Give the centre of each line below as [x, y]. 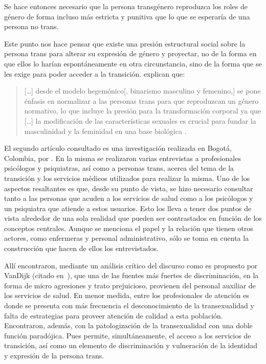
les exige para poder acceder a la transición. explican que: [95, 73]
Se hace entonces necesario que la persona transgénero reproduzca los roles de [126, 6]
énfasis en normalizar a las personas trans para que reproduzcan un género [141, 100]
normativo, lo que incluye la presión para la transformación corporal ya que [143, 111]
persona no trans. [31, 26]
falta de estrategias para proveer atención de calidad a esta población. [114, 315]
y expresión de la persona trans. [54, 355]
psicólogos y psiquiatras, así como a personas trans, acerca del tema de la [119, 168]
